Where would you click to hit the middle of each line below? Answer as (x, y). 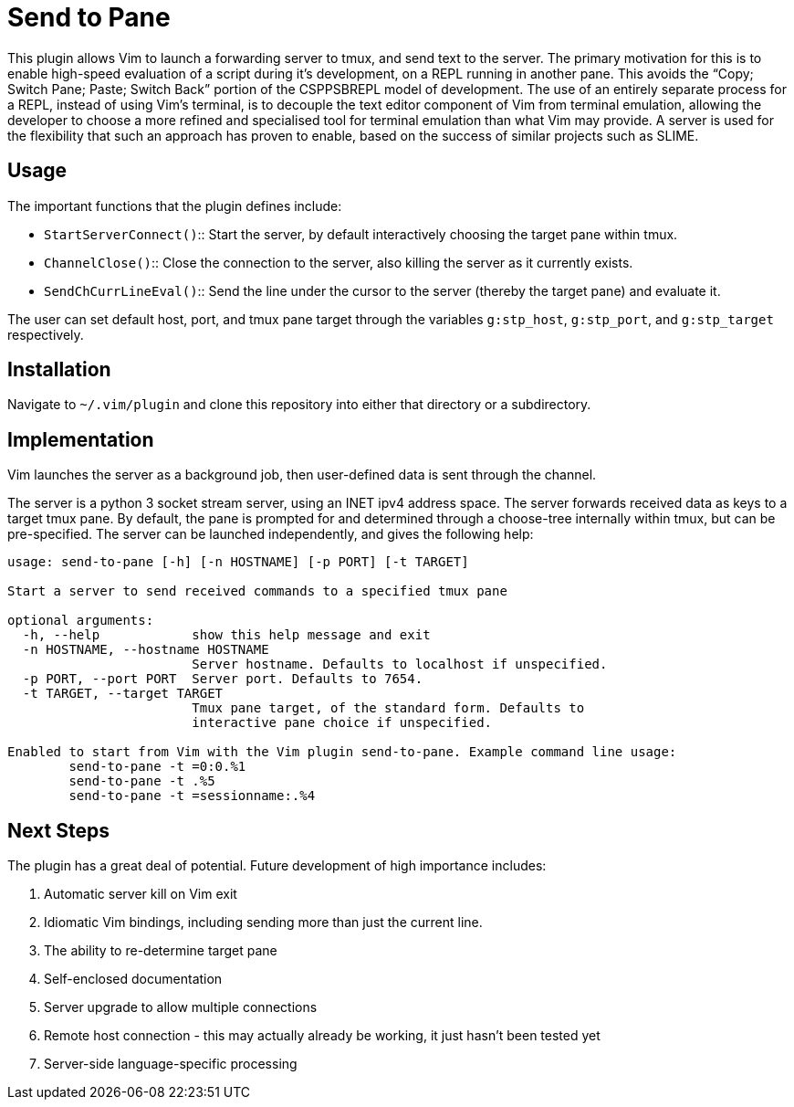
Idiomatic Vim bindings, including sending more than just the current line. (263, 922)
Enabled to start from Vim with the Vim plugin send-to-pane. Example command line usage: (342, 752)
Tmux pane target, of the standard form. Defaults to (388, 708)
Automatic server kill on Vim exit (141, 894)
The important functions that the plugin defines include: (175, 206)
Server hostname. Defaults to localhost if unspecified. (400, 664)
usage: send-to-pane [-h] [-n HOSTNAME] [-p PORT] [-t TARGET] (238, 562)
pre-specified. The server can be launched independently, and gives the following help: (271, 534)
